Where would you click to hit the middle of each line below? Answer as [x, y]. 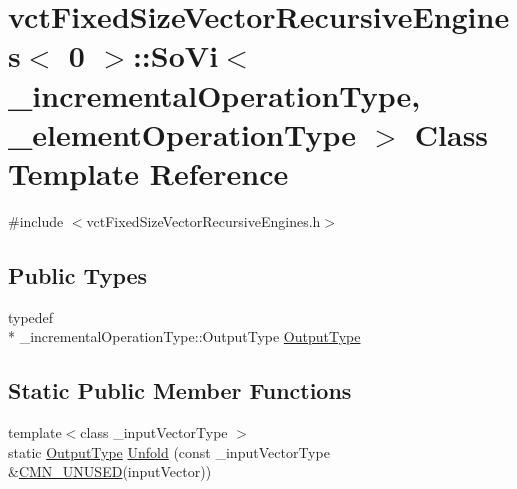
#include [36, 220]
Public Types [78, 274]
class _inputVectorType [154, 432]
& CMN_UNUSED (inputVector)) [110, 471]
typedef [31, 316]
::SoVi [175, 55]
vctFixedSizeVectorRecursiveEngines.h [203, 220]
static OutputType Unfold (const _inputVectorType [169, 451]
